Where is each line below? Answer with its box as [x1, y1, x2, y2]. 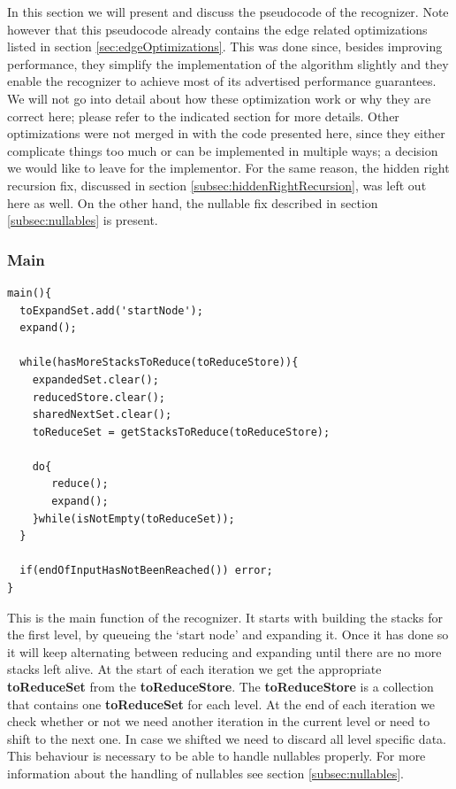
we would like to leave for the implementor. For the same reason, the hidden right [7, 159, 450, 177]
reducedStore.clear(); [32, 391, 165, 404]
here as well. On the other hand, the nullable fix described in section [7, 193, 378, 212]
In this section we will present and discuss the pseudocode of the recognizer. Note [7, 3, 449, 20]
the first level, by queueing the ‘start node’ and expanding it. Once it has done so [7, 625, 449, 644]
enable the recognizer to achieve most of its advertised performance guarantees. [7, 72, 437, 90]
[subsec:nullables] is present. [7, 211, 158, 229]
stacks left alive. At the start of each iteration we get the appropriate [7, 660, 382, 678]
